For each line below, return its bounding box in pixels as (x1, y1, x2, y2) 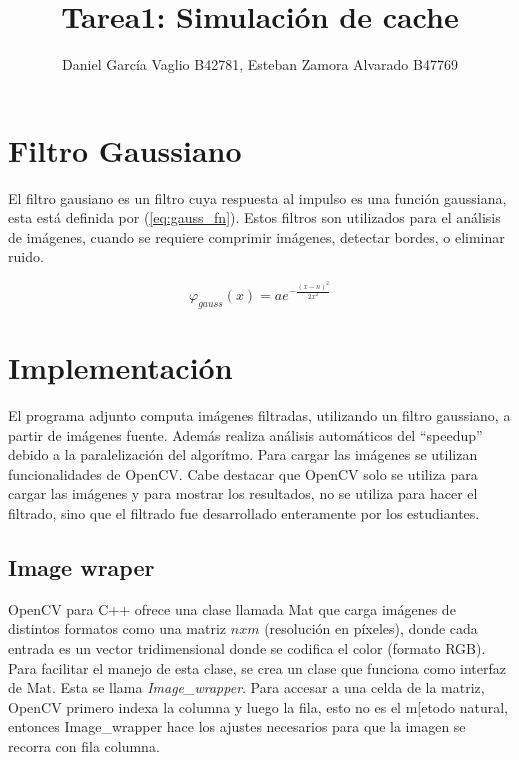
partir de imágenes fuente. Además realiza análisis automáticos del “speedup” (8, 424, 483, 445)
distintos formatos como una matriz (8, 618, 227, 639)
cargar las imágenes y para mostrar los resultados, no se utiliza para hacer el (8, 483, 478, 504)
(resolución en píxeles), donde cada (264, 618, 478, 639)
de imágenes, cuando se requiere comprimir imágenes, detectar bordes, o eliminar (8, 226, 505, 247)
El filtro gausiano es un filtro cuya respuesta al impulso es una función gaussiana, (8, 187, 507, 208)
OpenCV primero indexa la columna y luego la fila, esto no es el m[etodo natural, (8, 696, 508, 717)
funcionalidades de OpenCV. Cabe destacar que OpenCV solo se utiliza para (8, 463, 478, 484)
